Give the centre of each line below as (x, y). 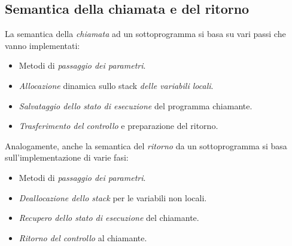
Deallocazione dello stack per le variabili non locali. (113, 197)
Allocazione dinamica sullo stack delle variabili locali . (116, 85)
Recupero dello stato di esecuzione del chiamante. (109, 218)
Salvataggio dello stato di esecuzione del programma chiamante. (136, 105)
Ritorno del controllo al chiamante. (83, 237)
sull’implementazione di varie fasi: (67, 157)
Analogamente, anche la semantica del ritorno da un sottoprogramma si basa (146, 145)
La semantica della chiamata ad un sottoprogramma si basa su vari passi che (145, 34)
